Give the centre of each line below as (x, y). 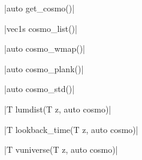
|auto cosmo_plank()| (44, 68)
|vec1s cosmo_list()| (41, 28)
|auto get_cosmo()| (40, 8)
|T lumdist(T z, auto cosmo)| (58, 109)
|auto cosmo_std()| (40, 89)
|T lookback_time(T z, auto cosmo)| (71, 129)
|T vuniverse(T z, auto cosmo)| (61, 149)
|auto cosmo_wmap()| (45, 48)
